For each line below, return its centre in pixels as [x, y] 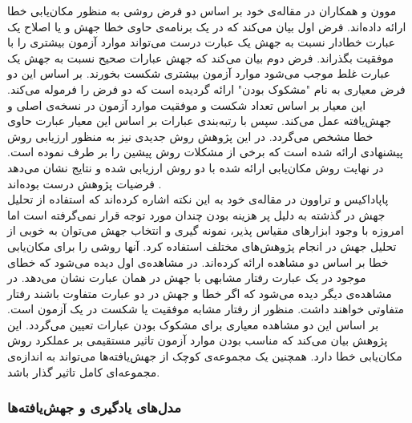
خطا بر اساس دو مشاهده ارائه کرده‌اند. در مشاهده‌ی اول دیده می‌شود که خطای [198, 262]
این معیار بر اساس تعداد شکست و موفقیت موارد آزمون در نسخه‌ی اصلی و [187, 105]
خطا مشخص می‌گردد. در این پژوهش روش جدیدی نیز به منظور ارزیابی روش [190, 136]
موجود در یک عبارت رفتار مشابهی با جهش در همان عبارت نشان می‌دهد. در [187, 278]
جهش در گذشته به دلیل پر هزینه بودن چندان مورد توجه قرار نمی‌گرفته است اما [196, 214]
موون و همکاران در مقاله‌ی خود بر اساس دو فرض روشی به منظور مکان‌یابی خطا [202, 10]
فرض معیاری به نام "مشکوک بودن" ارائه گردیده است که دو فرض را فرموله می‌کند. [206, 89]
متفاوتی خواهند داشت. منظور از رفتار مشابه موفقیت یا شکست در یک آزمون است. [206, 309]
